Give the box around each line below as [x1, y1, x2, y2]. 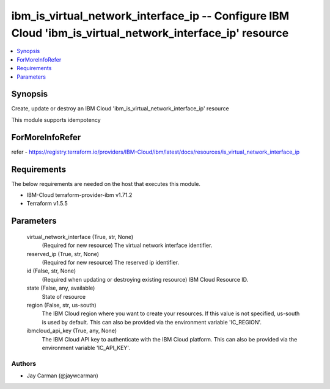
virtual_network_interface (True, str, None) [26, 233, 134, 240]
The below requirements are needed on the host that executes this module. [11, 180, 201, 187]
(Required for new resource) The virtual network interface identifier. [42, 241, 213, 249]
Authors [11, 359, 37, 368]
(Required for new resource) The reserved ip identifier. [42, 259, 180, 266]
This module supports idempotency [11, 116, 101, 123]
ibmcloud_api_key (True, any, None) [26, 327, 117, 335]
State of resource [42, 293, 86, 300]
